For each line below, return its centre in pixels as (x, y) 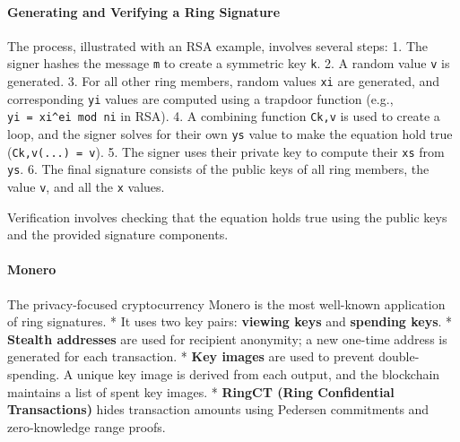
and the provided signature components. (118, 234)
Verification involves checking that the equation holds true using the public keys (227, 217)
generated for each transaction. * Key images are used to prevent (191, 356)
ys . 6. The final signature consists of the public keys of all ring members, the (218, 169)
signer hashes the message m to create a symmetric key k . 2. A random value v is (229, 63)
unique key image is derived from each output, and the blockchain (258, 374)
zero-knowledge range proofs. (87, 426)
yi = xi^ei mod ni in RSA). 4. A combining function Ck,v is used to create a (224, 116)
